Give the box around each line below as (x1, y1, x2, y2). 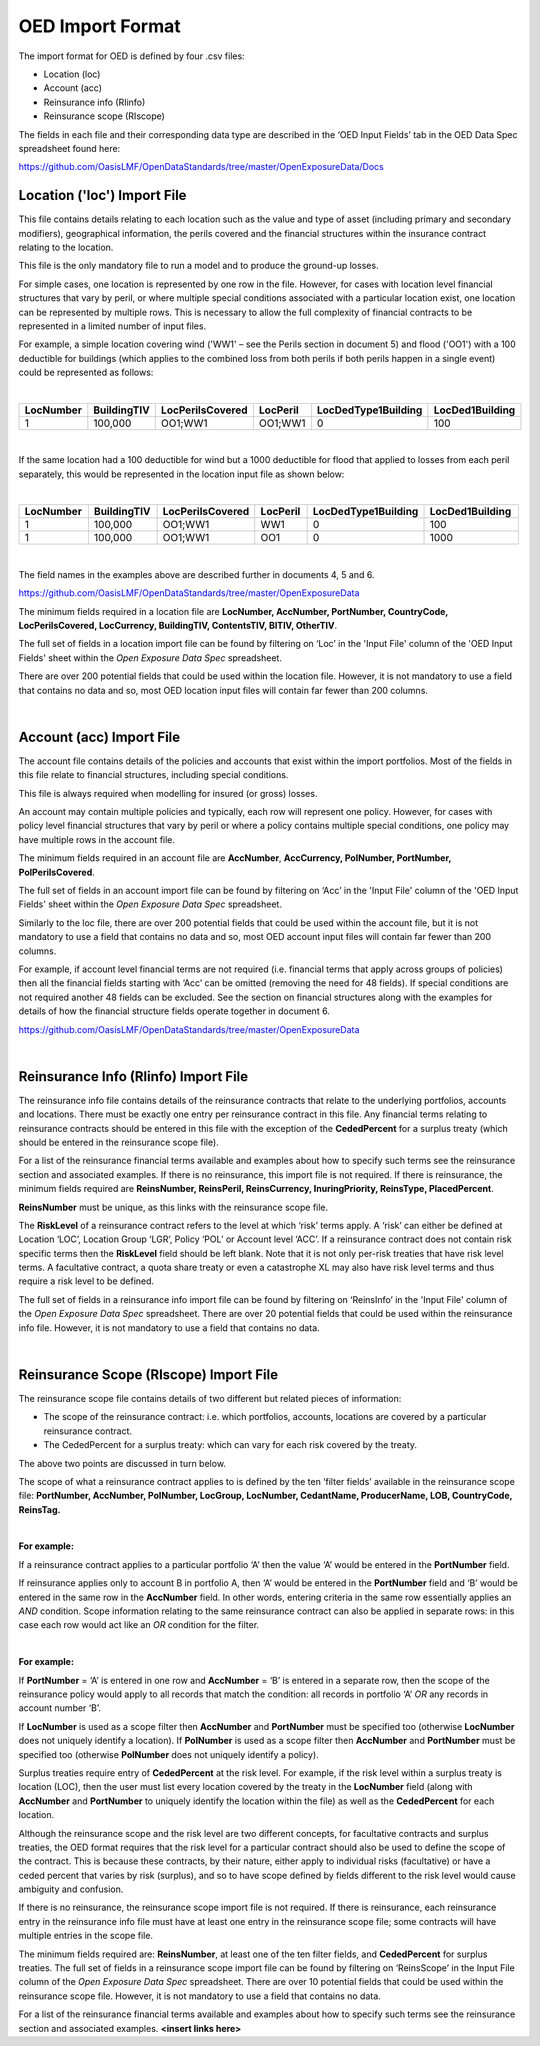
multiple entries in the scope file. (18, 1930, 154, 1942)
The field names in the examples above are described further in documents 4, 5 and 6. (18, 568, 375, 580)
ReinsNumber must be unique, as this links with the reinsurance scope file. (18, 1201, 329, 1213)
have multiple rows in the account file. (18, 833, 175, 845)
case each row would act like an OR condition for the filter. (18, 1619, 260, 1631)
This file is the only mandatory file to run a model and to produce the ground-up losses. (18, 260, 379, 272)
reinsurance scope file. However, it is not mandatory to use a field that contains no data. (18, 1990, 382, 2002)
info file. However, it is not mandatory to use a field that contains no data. (18, 1321, 320, 1334)
